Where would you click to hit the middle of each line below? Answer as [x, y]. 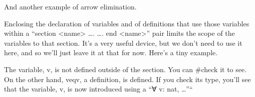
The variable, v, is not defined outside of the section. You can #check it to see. [125, 69]
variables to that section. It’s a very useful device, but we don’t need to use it [123, 43]
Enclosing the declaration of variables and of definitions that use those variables [127, 23]
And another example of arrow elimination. [70, 6]
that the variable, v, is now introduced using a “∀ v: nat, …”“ [98, 89]
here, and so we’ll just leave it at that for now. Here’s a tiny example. [111, 52]
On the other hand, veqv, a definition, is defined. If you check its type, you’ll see [127, 79]
